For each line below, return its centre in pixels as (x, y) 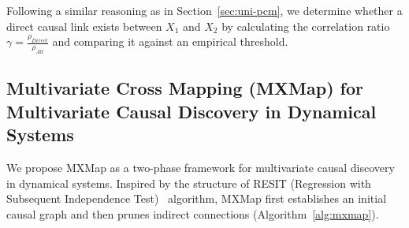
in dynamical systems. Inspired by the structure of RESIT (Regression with (189, 183)
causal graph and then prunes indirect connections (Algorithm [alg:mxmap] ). (193, 213)
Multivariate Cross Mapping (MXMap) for (185, 88)
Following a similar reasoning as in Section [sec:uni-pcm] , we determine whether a (204, 10)
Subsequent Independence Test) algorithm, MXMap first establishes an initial (197, 198)
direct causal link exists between (84, 26)
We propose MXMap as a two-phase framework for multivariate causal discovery (201, 167)
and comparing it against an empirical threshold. (170, 41)
